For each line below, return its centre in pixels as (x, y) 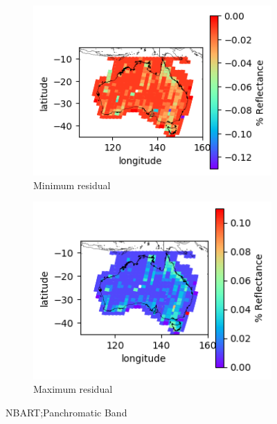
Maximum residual (73, 389)
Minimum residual (72, 185)
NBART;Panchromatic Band (66, 412)
